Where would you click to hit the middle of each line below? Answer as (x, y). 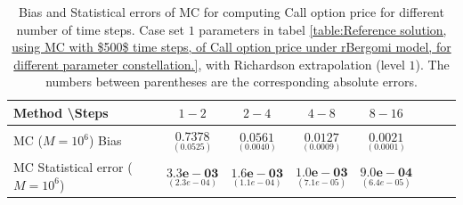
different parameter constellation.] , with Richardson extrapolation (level (209, 64)
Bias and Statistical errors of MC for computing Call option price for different (231, 12)
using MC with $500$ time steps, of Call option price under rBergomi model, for (231, 47)
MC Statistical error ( (73, 167)
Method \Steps (61, 112)
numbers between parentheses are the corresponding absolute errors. (231, 82)
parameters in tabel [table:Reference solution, (323, 29)
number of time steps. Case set (101, 29)
